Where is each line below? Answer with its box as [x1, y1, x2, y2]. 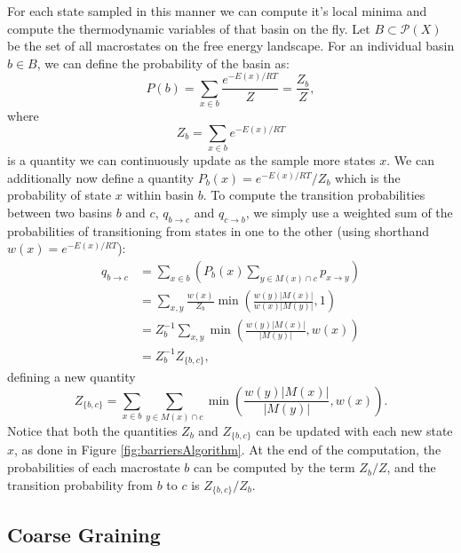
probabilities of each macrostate [7, 458, 180, 477]
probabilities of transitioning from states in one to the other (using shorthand [7, 221, 430, 240]
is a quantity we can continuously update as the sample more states [7, 151, 376, 170]
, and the [386, 458, 436, 477]
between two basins [7, 203, 112, 222]
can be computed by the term [194, 458, 355, 477]
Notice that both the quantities [7, 422, 178, 440]
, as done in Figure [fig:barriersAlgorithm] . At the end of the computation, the [14, 440, 441, 459]
